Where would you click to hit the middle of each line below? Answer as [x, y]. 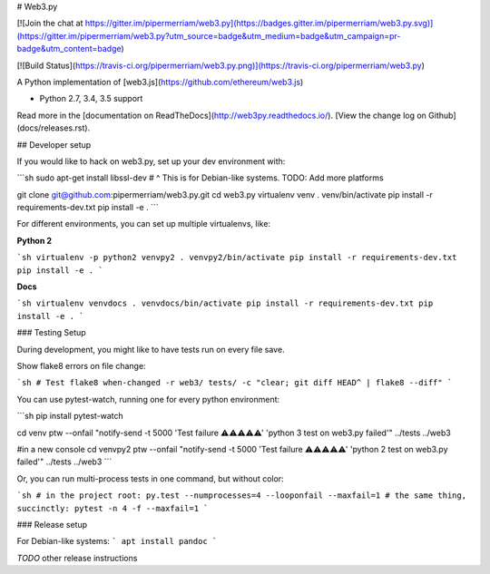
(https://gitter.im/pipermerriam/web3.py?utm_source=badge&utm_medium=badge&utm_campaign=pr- [209, 35]
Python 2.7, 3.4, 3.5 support [91, 99]
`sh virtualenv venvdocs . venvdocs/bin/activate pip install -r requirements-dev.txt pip [225, 303]
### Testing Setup [51, 333]
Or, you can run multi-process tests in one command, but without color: [151, 478]
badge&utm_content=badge [69, 49]
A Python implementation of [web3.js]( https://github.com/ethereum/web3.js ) [160, 82]
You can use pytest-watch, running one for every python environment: [148, 399]
